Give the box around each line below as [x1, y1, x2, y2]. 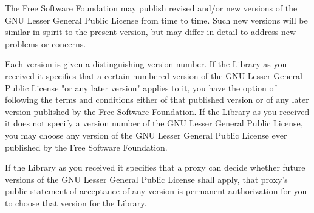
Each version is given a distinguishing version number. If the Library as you [5, 57, 287, 70]
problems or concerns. [5, 37, 86, 50]
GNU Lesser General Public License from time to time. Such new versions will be [5, 13, 308, 26]
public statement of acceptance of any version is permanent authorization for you [5, 185, 307, 197]
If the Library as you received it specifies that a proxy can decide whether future [5, 161, 305, 174]
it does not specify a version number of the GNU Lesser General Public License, [5, 117, 303, 129]
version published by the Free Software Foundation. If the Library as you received [5, 105, 310, 117]
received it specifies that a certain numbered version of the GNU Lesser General [5, 69, 302, 82]
